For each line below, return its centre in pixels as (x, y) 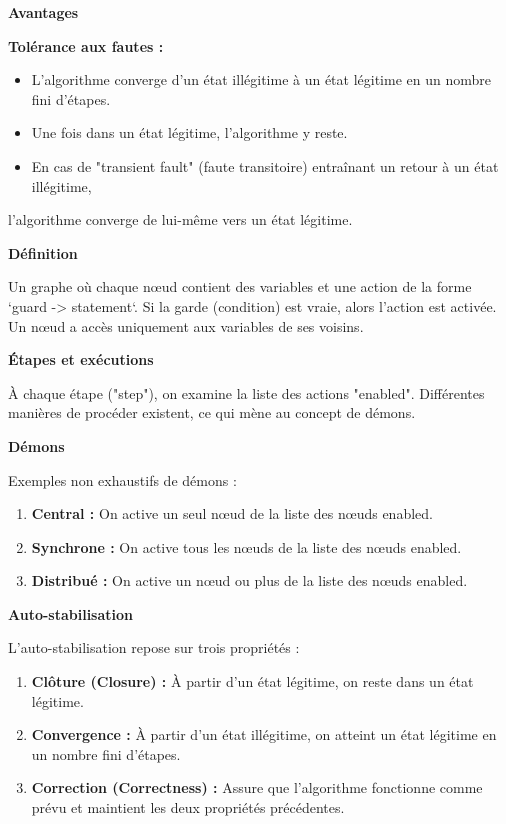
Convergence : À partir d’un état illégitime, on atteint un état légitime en (264, 734)
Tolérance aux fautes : (86, 45)
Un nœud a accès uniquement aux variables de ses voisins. (186, 325)
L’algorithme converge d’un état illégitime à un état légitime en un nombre (261, 79)
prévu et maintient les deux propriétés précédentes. (188, 807)
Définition (43, 252)
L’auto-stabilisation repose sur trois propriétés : (154, 647)
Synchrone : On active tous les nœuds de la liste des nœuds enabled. (246, 546)
